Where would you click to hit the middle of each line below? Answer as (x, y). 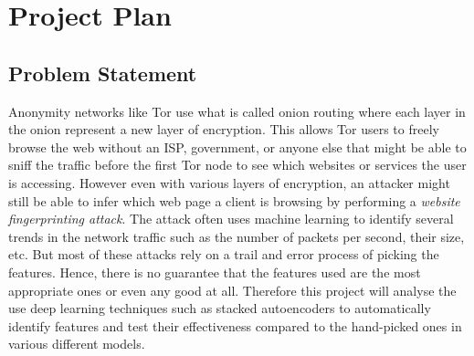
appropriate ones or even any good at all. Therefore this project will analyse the (232, 290)
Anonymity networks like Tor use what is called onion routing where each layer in (237, 111)
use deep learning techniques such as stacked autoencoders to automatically (220, 308)
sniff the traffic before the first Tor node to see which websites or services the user (237, 165)
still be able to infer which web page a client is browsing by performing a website (234, 200)
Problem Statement (103, 73)
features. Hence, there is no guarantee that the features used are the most (215, 272)
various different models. (77, 344)
